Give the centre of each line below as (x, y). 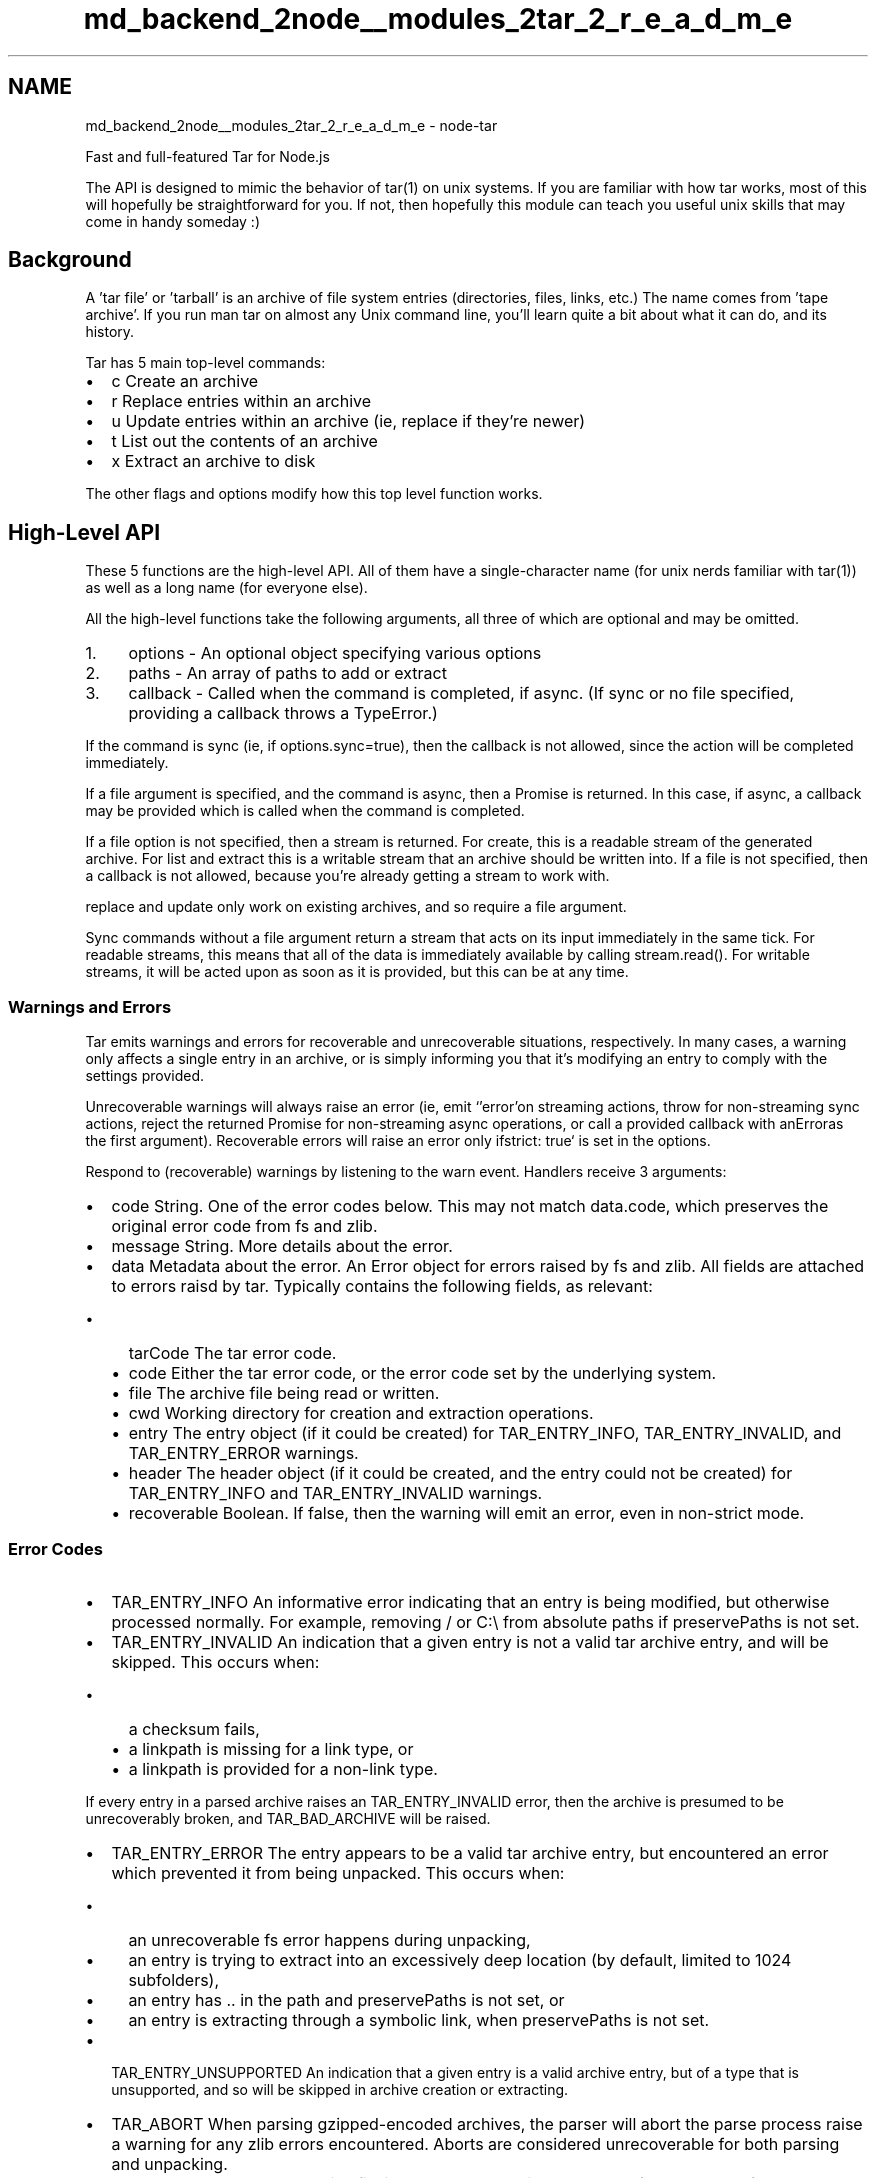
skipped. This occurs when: (215, 1661)
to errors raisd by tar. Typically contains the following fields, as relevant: (382, 1286)
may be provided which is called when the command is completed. (305, 811)
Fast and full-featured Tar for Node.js (207, 156)
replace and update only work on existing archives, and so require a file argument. (356, 907)
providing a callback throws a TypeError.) (283, 713)
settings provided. (145, 1076)
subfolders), (174, 1979)
